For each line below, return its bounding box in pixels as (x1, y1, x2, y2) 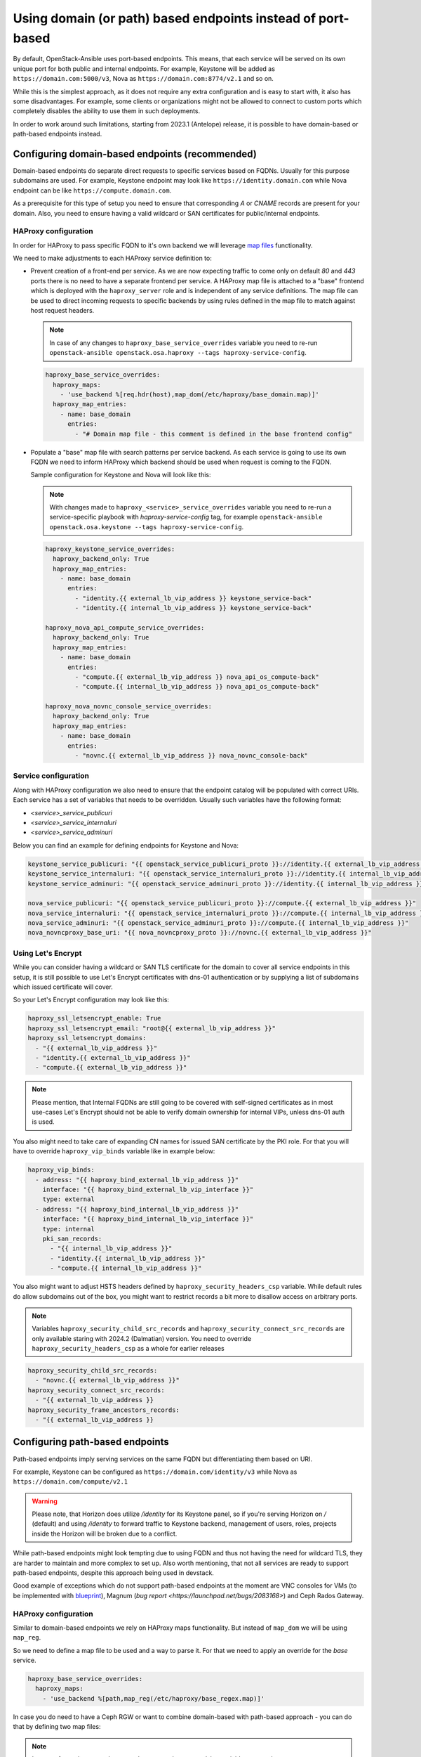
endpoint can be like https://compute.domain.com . (13, 186, 172, 195)
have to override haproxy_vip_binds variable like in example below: (13, 1147, 215, 1155)
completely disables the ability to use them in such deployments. (13, 107, 201, 115)
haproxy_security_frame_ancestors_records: (27, 1406, 180, 1414)
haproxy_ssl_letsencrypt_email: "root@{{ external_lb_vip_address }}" (27, 1024, 276, 1032)
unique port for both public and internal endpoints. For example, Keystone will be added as (13, 64, 275, 73)
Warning (32, 1497, 58, 1505)
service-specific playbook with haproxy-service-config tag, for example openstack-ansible (49, 513, 323, 521)
